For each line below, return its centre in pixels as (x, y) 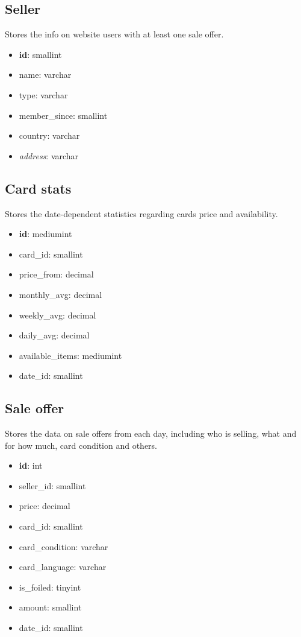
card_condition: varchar (64, 546)
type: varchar (43, 94)
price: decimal (45, 506)
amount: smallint (50, 607)
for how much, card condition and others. (81, 445)
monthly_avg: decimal (61, 294)
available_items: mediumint (70, 355)
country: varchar (49, 135)
